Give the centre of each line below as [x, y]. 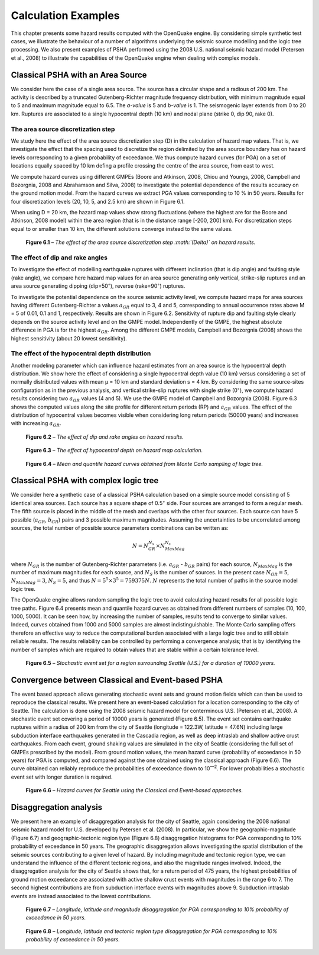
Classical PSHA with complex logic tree [85, 480]
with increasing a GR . [36, 424]
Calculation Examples [65, 15]
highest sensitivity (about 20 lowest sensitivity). [69, 338]
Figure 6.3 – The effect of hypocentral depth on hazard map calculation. [114, 451]
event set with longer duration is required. [62, 777]
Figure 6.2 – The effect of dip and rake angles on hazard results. [105, 437]
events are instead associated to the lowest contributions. [81, 896]
